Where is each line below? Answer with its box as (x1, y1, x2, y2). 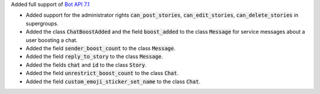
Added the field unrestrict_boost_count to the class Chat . (25, 70, 179, 77)
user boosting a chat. (25, 36, 78, 44)
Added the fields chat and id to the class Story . (25, 61, 147, 68)
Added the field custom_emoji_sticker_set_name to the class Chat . (25, 77, 201, 85)
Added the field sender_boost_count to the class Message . (25, 44, 176, 51)
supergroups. (25, 20, 59, 27)
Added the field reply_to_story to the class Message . (25, 53, 163, 60)
